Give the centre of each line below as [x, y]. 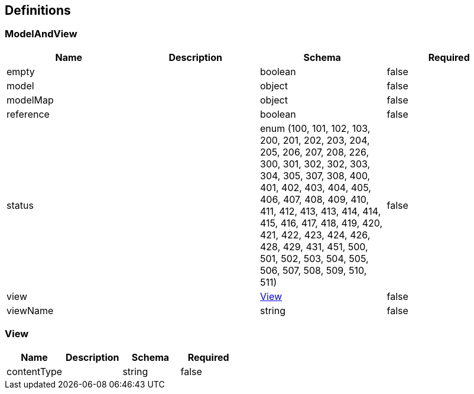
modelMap [30, 100]
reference [28, 114]
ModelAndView [41, 34]
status [20, 205]
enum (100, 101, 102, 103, [315, 128]
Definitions [38, 10]
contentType [35, 371]
